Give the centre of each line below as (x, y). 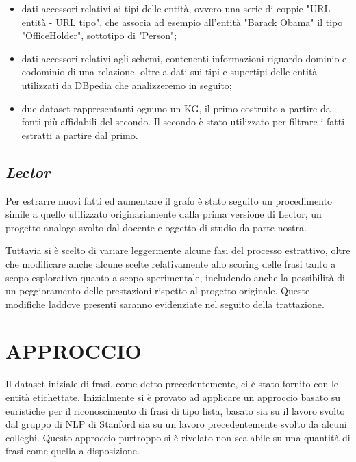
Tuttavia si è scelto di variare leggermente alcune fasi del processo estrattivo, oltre (178, 250)
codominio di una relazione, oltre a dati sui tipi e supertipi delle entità (169, 72)
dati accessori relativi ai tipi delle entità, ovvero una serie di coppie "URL (176, 8)
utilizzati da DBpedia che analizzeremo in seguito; (127, 85)
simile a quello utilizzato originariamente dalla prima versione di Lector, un (164, 214)
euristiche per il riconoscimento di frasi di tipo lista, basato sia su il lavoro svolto (175, 410)
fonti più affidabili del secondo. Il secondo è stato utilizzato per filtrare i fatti (183, 121)
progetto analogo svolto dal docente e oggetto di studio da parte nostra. (156, 227)
